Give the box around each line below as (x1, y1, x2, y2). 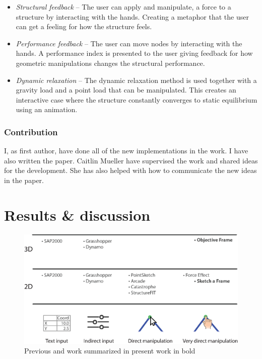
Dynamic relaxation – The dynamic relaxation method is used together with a (16, 74, 257, 85)
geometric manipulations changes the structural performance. (16, 57, 205, 68)
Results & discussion (4, 204, 151, 225)
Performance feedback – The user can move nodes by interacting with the (16, 38, 242, 48)
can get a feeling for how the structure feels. (16, 21, 152, 32)
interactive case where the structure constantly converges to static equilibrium (16, 94, 257, 105)
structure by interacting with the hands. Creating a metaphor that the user (16, 11, 249, 22)
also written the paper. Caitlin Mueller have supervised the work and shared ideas (4, 155, 258, 165)
